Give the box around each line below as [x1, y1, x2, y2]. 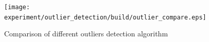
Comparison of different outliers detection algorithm [4, 28, 168, 39]
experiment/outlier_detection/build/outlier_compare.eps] [4, 13, 206, 21]
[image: [4, 4, 30, 11]
